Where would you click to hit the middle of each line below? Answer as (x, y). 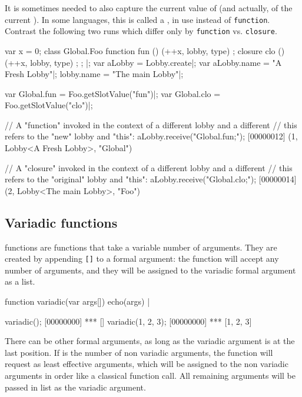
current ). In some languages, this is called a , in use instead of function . (137, 19)
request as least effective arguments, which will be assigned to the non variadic (147, 364)
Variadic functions (61, 222)
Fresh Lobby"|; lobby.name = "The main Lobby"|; (94, 74)
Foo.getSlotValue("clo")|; (49, 105)
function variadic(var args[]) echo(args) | (77, 301)
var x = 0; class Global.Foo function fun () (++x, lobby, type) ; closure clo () (145, 50)
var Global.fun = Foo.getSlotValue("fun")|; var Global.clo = (113, 93)
